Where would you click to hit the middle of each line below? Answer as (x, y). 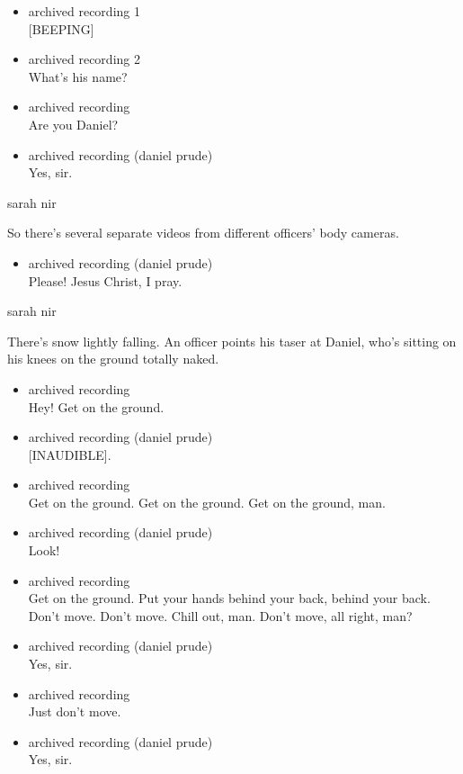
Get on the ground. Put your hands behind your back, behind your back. (229, 598)
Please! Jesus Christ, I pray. (105, 280)
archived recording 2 (84, 59)
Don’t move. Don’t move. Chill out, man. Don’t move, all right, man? (220, 615)
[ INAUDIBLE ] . (70, 454)
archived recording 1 (84, 11)
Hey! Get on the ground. (96, 406)
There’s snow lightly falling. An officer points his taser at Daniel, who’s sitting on (232, 341)
